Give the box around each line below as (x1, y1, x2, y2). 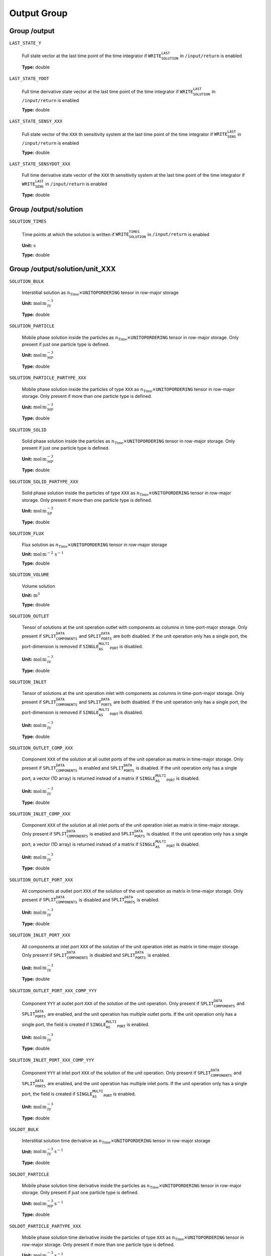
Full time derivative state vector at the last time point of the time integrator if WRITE (22, 88, 193, 94)
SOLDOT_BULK (9, 1126, 39, 1132)
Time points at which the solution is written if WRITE (22, 231, 129, 237)
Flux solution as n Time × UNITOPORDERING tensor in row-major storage (22, 542, 168, 549)
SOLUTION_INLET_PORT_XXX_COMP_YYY (9, 1057, 94, 1063)
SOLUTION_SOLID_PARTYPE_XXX (9, 479, 79, 484)
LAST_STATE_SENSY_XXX (9, 119, 63, 124)
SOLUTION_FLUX (9, 531, 44, 536)
